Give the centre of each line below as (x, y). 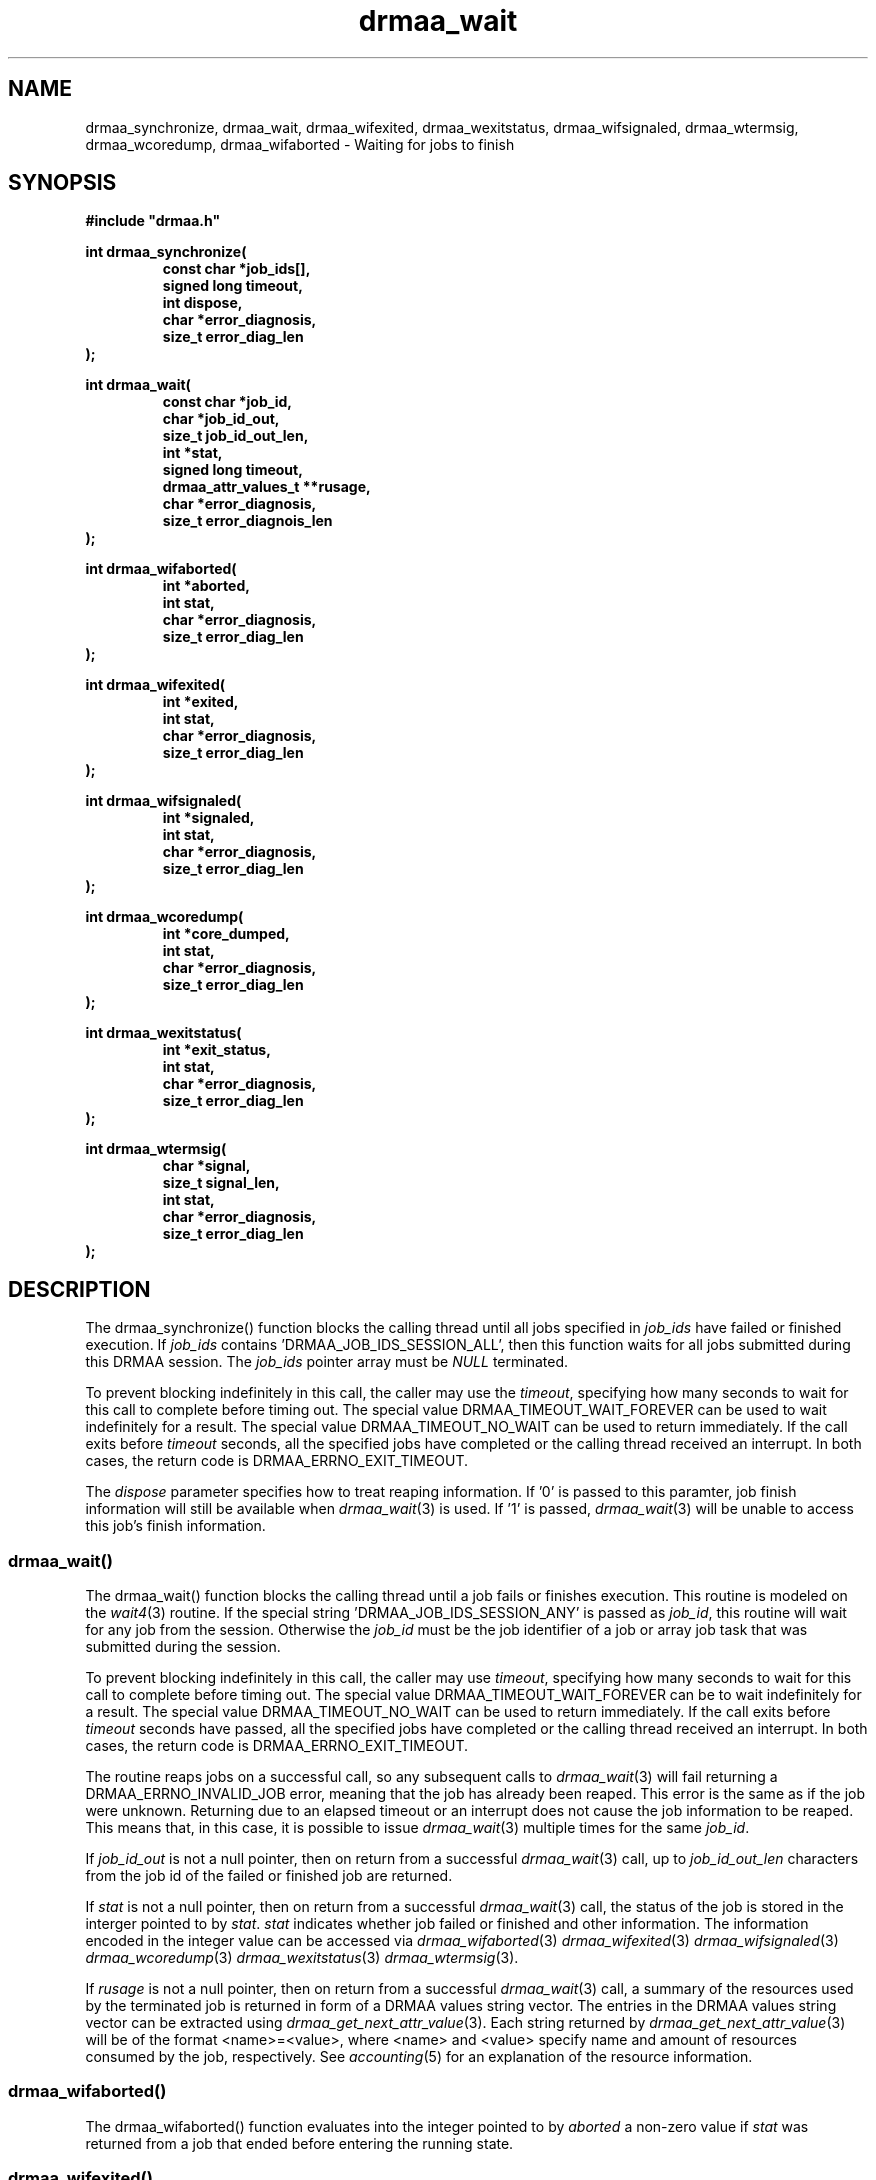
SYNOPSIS (62, 183)
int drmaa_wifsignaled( (163, 801)
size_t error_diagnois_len (247, 521)
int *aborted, (206, 586)
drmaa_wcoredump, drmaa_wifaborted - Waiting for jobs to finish (300, 144)
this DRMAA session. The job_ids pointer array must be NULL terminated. (326, 1362)
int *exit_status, (216, 1050)
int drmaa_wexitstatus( (163, 1033)
